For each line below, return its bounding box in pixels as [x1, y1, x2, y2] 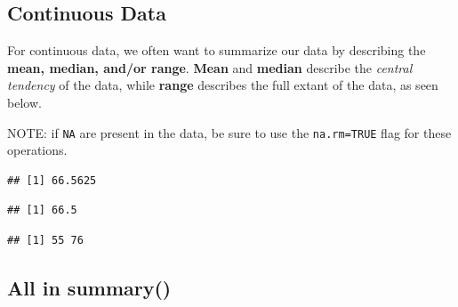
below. [7, 93, 42, 111]
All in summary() [7, 274, 172, 301]
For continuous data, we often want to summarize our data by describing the [7, 41, 426, 60]
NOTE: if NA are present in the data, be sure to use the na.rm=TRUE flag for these [7, 123, 452, 141]
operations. [7, 141, 68, 159]
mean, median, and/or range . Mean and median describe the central [7, 58, 413, 77]
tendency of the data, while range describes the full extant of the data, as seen [7, 76, 438, 94]
